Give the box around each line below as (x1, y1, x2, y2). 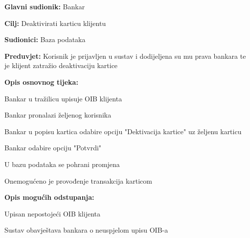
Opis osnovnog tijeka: (4, 76, 78, 87)
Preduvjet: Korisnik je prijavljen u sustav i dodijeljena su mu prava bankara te (4, 50, 246, 61)
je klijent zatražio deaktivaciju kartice (4, 60, 118, 71)
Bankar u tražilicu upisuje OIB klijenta (4, 93, 122, 103)
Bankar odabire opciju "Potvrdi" (4, 143, 102, 153)
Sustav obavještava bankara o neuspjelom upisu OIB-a (4, 225, 168, 235)
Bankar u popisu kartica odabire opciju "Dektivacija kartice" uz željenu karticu (4, 126, 242, 136)
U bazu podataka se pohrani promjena (4, 159, 120, 169)
